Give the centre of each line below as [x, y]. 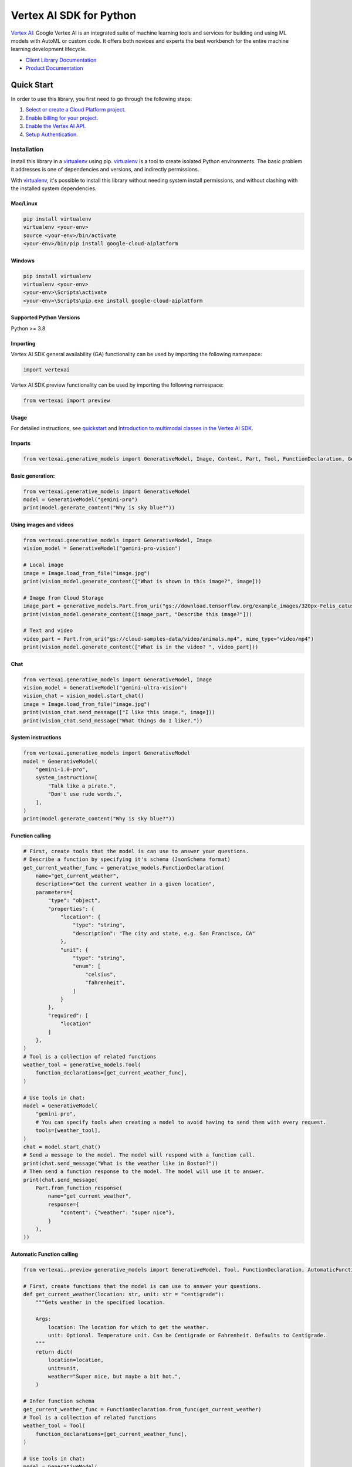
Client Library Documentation [61, 60]
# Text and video [48, 631]
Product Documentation [54, 68]
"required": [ [68, 1015]
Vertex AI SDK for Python [74, 15]
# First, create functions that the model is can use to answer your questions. [142, 1286]
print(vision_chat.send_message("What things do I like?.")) [113, 721]
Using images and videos [42, 525]
